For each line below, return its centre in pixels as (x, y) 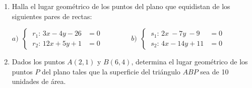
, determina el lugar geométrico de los (190, 62)
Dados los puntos (38, 62)
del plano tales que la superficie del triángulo (111, 71)
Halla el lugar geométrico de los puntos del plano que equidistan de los (121, 6)
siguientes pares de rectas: (52, 16)
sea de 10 (214, 71)
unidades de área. (39, 81)
